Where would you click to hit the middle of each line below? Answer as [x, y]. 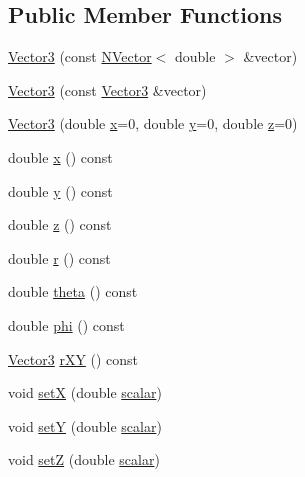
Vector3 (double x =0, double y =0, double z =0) [153, 123]
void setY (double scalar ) [85, 425]
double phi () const [66, 324]
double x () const [60, 156]
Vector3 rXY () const [73, 358]
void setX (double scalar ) [85, 392]
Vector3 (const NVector [80, 56]
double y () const [60, 190]
